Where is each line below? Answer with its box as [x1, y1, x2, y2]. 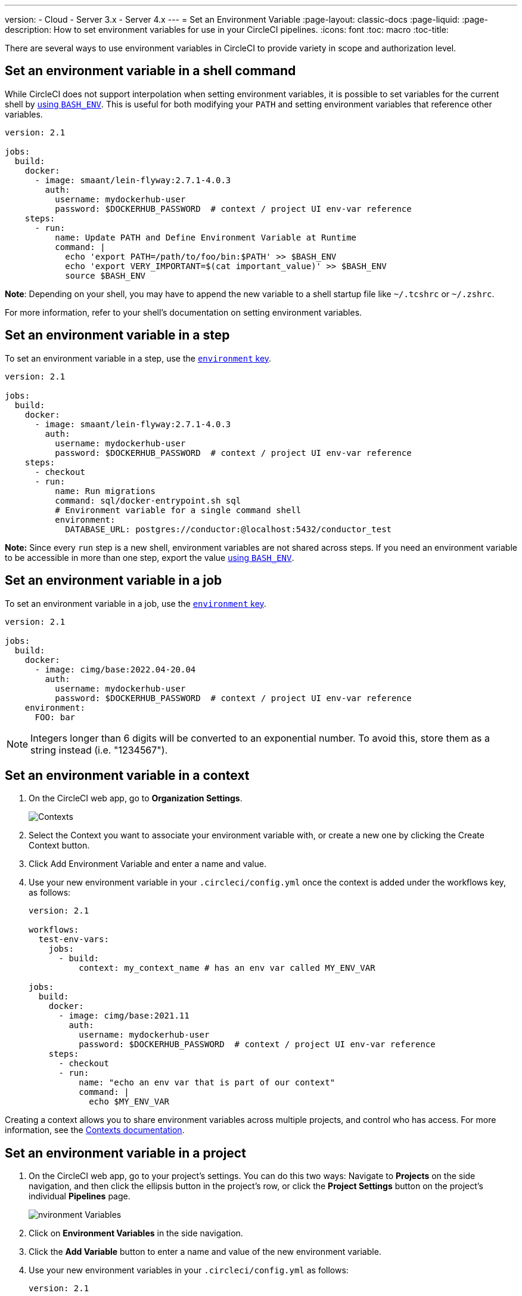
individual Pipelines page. [29, 1191, 130, 1202]
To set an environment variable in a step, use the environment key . [5, 353, 272, 363]
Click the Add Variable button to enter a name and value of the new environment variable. [29, 1246, 381, 1257]
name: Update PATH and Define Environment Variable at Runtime [55, 232, 357, 242]
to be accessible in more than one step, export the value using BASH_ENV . [5, 552, 294, 563]
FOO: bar [35, 712, 76, 722]
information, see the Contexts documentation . [5, 1125, 185, 1135]
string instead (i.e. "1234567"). [30, 743, 168, 756]
